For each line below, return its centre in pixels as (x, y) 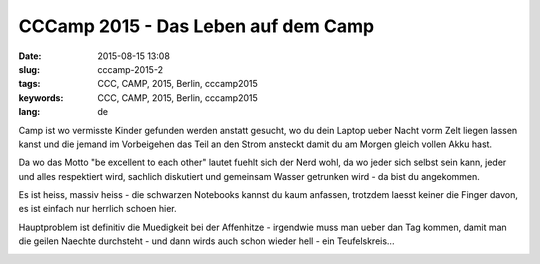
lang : (29, 112)
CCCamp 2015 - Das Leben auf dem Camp (196, 26)
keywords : (41, 97)
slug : (29, 69)
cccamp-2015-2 (130, 69)
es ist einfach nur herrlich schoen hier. (97, 209)
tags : (29, 84)
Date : (30, 56)
